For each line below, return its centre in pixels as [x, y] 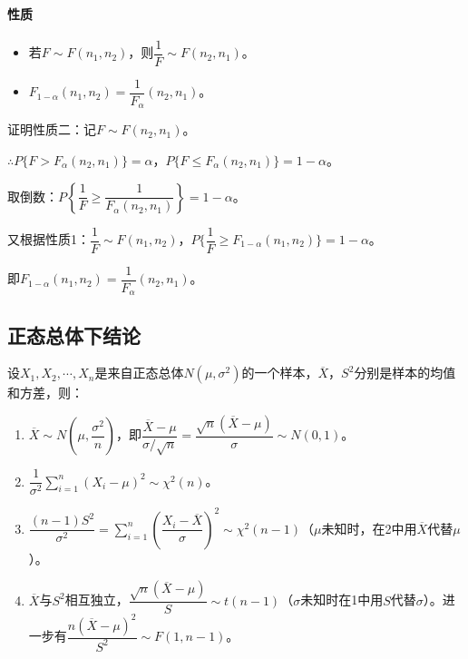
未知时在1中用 [342, 600]
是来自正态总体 [139, 373]
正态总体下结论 [74, 334]
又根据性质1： [49, 239]
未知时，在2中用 [369, 528]
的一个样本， [280, 373]
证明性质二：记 [52, 129]
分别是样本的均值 [405, 373]
